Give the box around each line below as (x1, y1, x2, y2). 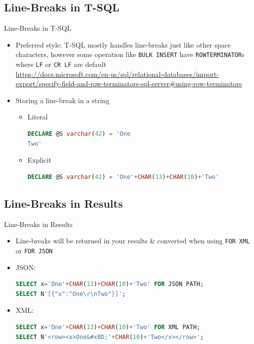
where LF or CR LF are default (15, 59, 106, 69)
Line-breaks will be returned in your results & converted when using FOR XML (15, 235, 250, 246)
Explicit (27, 155, 51, 165)
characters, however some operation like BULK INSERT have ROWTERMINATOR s (15, 49, 245, 59)
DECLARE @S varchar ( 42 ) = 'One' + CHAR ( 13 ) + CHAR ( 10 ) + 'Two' (27, 173, 219, 180)
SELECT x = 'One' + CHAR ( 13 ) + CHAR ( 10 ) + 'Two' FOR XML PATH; (15, 323, 201, 331)
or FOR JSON (15, 245, 53, 255)
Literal (27, 112, 48, 122)
